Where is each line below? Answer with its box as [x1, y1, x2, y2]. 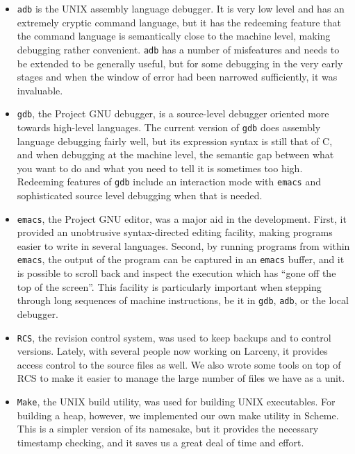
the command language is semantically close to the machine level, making [17, 28, 331, 43]
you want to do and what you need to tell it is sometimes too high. [17, 160, 303, 175]
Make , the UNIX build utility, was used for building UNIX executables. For [17, 394, 336, 408]
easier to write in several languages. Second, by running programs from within [17, 238, 350, 253]
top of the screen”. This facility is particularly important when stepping [17, 279, 322, 294]
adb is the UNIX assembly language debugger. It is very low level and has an [17, 1, 345, 15]
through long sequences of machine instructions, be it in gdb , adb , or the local [17, 293, 349, 308]
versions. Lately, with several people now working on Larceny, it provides [17, 344, 328, 358]
